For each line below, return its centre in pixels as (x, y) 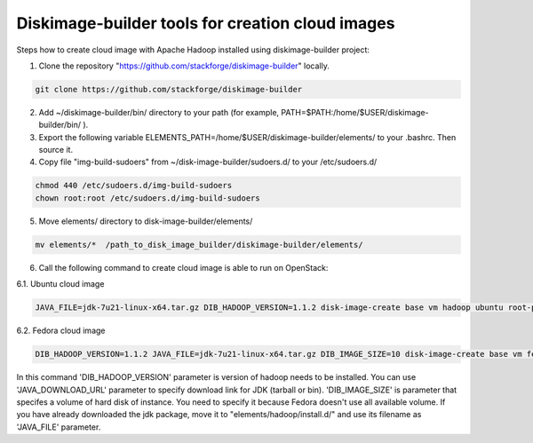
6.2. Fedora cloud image (61, 331)
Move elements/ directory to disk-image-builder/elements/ (146, 221)
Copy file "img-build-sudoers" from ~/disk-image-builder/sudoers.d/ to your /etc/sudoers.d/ (208, 162)
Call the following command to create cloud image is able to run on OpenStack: (183, 267)
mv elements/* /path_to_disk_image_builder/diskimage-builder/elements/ (199, 245)
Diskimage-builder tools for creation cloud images (206, 23)
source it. (56, 150)
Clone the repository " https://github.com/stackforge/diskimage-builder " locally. (184, 66)
